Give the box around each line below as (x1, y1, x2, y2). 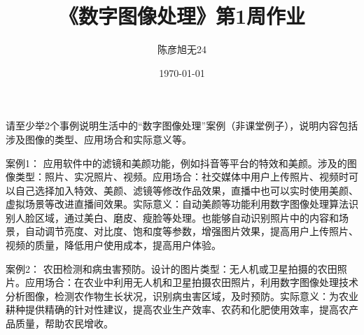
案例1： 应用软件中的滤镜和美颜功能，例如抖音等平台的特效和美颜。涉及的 (6, 155, 347, 170)
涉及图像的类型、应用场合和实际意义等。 (6, 131, 192, 146)
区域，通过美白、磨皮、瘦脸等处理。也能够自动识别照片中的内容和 (34, 210, 339, 224)
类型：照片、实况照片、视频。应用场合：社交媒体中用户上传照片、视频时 (15, 169, 349, 184)
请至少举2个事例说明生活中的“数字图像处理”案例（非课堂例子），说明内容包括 (6, 118, 358, 133)
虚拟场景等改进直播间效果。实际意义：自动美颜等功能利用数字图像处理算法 (6, 197, 349, 211)
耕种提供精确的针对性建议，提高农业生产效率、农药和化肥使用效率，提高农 (6, 302, 349, 317)
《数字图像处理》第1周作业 (58, 1, 306, 30)
